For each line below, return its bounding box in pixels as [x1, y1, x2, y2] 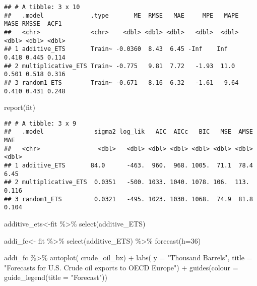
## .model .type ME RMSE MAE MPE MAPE [4, 12, 239, 19]
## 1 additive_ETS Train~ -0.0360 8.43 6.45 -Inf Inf [4, 45, 228, 53]
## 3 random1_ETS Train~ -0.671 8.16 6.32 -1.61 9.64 [4, 79, 239, 86]
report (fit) [4, 102, 35, 112]
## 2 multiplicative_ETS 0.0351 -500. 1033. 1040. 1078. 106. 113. [4, 179, 249, 186]
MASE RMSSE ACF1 [4, 20, 62, 28]
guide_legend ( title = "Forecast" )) [4, 272, 107, 282]
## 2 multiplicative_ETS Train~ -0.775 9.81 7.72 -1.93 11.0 [4, 62, 235, 70]
